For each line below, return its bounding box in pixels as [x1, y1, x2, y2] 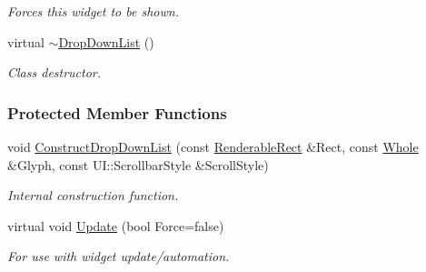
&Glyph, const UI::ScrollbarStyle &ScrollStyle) [7, 155, 269, 174]
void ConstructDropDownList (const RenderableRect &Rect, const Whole [7, 137, 419, 156]
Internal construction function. [7, 186, 179, 205]
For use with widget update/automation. [7, 247, 230, 266]
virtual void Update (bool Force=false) [7, 216, 224, 235]
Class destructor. [7, 63, 102, 82]
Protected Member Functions [7, 101, 227, 124]
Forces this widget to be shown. [7, 2, 179, 20]
